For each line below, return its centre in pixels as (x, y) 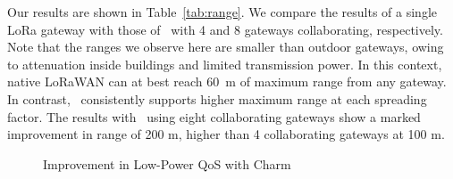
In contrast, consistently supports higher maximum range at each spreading (217, 98)
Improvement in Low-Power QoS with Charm (167, 163)
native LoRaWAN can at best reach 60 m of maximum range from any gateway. (227, 81)
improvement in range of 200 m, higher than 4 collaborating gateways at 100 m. (226, 134)
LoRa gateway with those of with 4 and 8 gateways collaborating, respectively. (225, 29)
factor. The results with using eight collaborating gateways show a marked (214, 116)
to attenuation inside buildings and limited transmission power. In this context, (225, 64)
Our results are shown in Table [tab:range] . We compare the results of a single (222, 12)
